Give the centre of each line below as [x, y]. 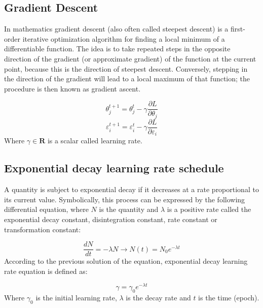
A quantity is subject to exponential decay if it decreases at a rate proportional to [131, 189]
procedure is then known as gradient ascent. [72, 88]
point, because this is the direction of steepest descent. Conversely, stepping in [126, 68]
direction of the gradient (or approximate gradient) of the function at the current [130, 58]
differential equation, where [46, 209]
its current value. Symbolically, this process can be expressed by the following [125, 199]
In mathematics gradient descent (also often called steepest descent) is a [116, 29]
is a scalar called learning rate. [95, 141]
